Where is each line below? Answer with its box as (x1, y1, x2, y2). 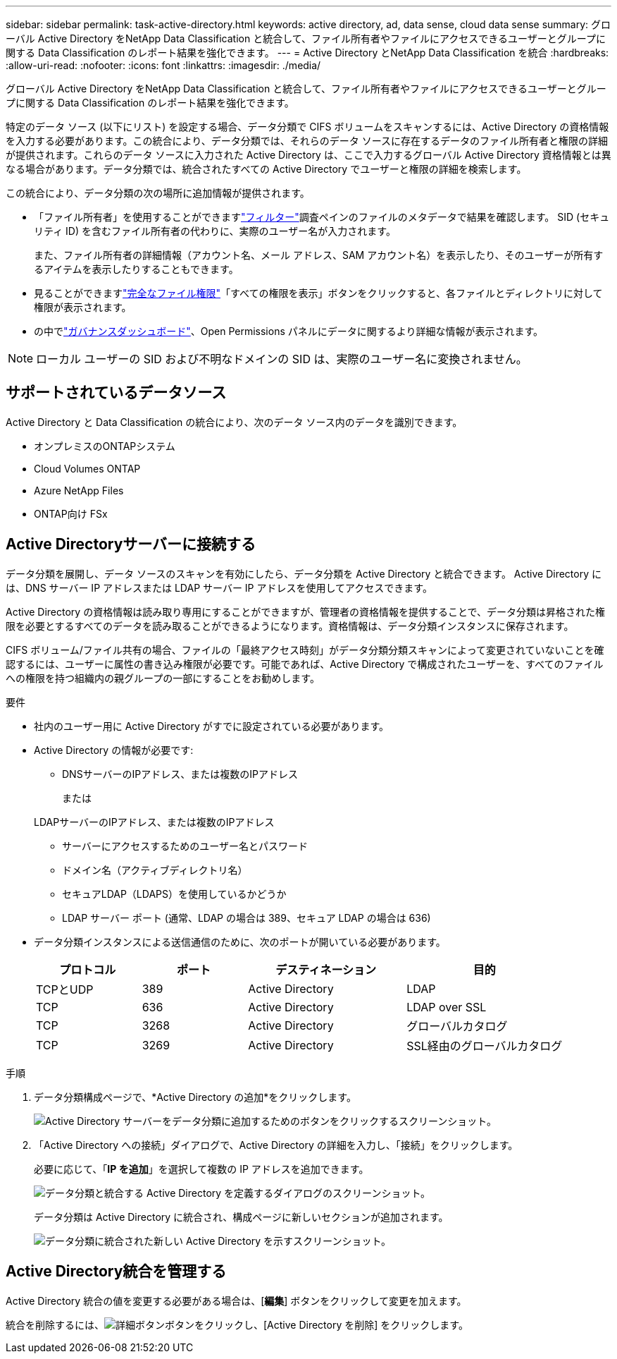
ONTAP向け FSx (34, 507, 108, 520)
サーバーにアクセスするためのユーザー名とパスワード (62, 839, 308, 852)
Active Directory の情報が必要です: (34, 743, 194, 756)
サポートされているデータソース (6, 384, 227, 402)
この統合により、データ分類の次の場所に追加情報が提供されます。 (6, 187, 310, 199)
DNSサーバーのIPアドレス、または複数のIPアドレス (62, 767, 298, 780)
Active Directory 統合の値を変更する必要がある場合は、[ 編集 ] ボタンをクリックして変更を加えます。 (6, 1294, 467, 1307)
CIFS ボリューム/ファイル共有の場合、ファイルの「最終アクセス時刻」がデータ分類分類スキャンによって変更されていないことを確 (6, 643, 604, 656)
